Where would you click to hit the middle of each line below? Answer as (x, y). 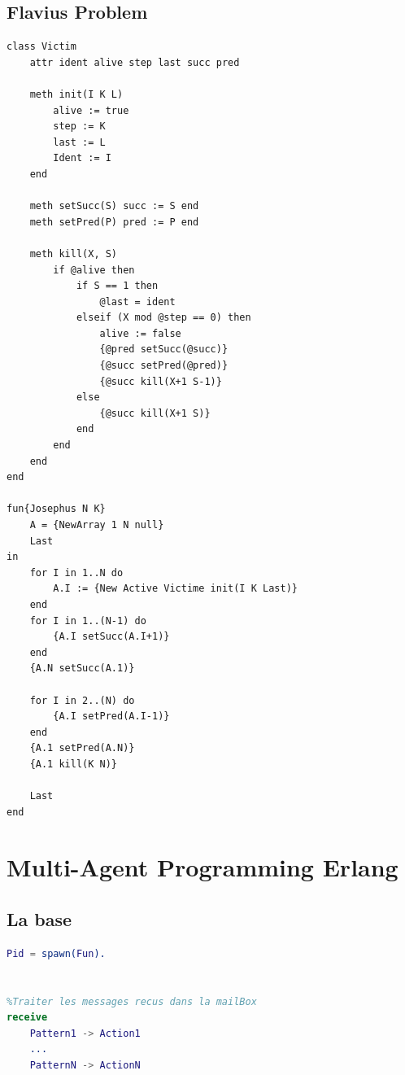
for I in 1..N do (76, 572)
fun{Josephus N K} (56, 509)
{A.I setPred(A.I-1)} (111, 717)
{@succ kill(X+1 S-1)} (161, 381)
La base (39, 919)
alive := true (91, 110)
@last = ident (137, 302)
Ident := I (82, 158)
